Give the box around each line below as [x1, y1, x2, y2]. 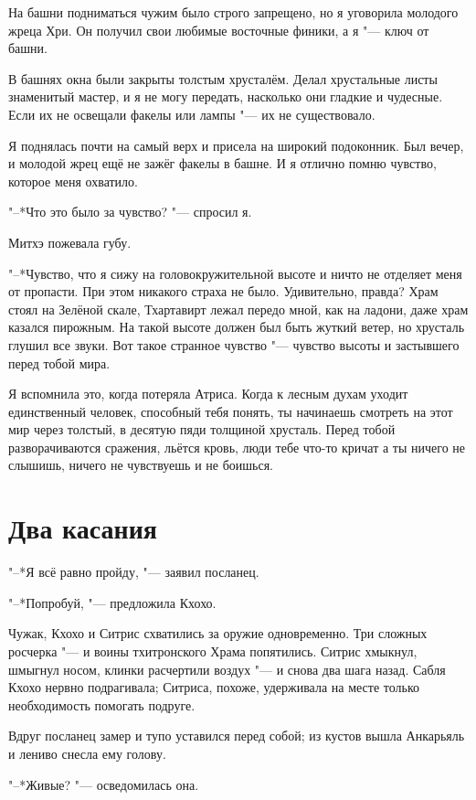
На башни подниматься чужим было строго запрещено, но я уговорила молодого [8, 3, 459, 21]
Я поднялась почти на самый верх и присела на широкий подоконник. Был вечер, [8, 135, 464, 155]
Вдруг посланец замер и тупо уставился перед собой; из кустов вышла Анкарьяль [8, 726, 465, 745]
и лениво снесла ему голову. [8, 743, 166, 763]
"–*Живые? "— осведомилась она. [8, 774, 199, 794]
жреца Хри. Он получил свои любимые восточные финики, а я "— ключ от [8, 20, 429, 39]
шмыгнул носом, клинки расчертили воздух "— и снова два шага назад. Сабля [8, 659, 446, 678]
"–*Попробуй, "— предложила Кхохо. [8, 592, 217, 612]
